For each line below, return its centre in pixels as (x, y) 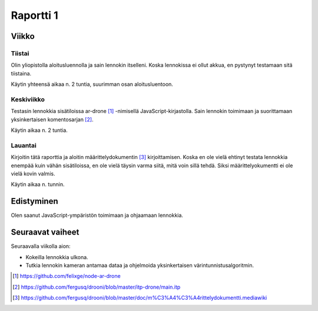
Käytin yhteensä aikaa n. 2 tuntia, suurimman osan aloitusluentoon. (92, 84)
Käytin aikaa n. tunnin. (38, 184)
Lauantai (24, 145)
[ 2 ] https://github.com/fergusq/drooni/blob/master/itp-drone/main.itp (97, 287)
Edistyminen (34, 201)
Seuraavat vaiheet (45, 232)
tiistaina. (21, 73)
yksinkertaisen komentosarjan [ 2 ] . (52, 119)
